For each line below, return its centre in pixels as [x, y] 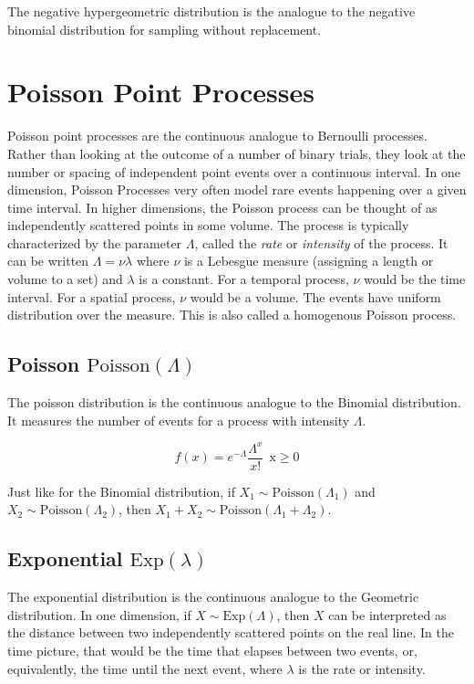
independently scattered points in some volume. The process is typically [208, 225]
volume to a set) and [65, 279]
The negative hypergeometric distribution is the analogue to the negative [211, 11]
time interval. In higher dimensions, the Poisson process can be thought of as [222, 207]
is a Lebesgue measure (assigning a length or [309, 261]
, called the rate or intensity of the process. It [321, 242]
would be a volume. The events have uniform [315, 296]
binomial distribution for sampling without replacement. [165, 29]
